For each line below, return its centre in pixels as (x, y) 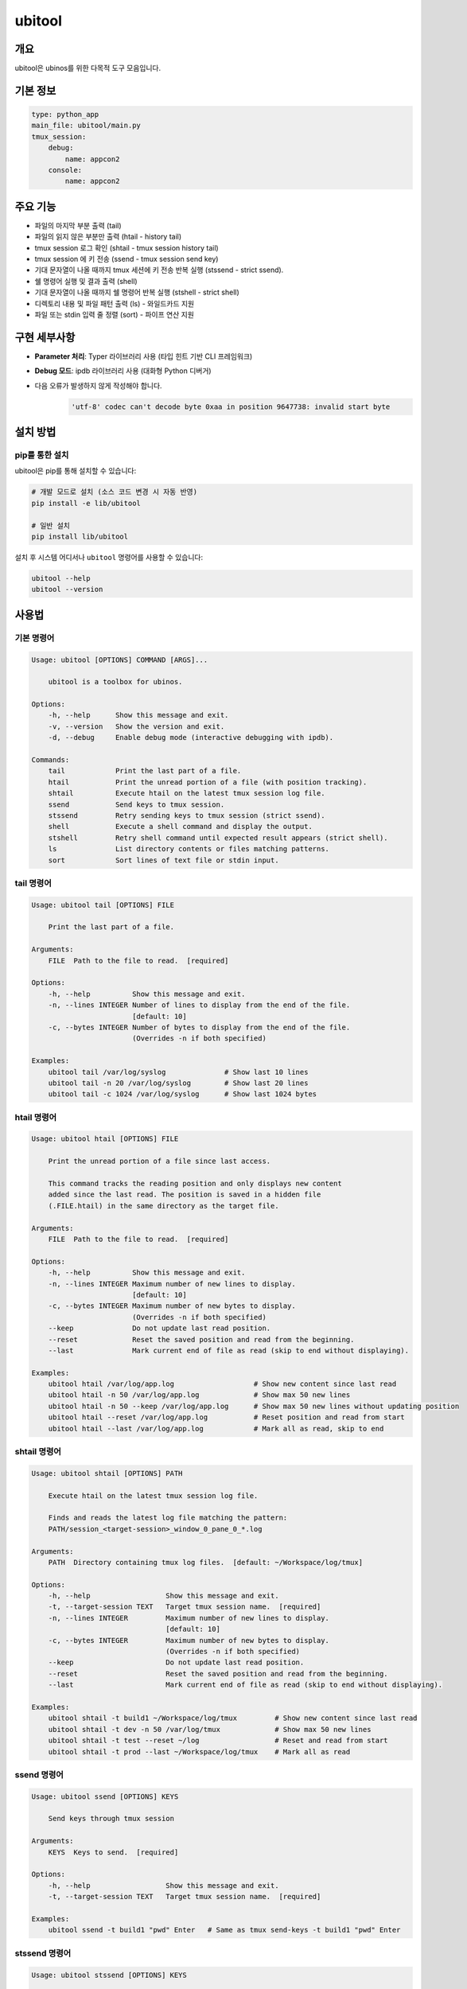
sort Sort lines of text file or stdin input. (163, 860)
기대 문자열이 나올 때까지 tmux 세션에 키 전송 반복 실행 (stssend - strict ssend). (159, 270)
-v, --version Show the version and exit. (136, 726)
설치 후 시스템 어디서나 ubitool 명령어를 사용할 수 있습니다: (109, 557)
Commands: (51, 760)
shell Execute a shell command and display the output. (181, 827)
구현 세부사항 (45, 337)
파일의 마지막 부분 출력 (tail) (78, 225)
